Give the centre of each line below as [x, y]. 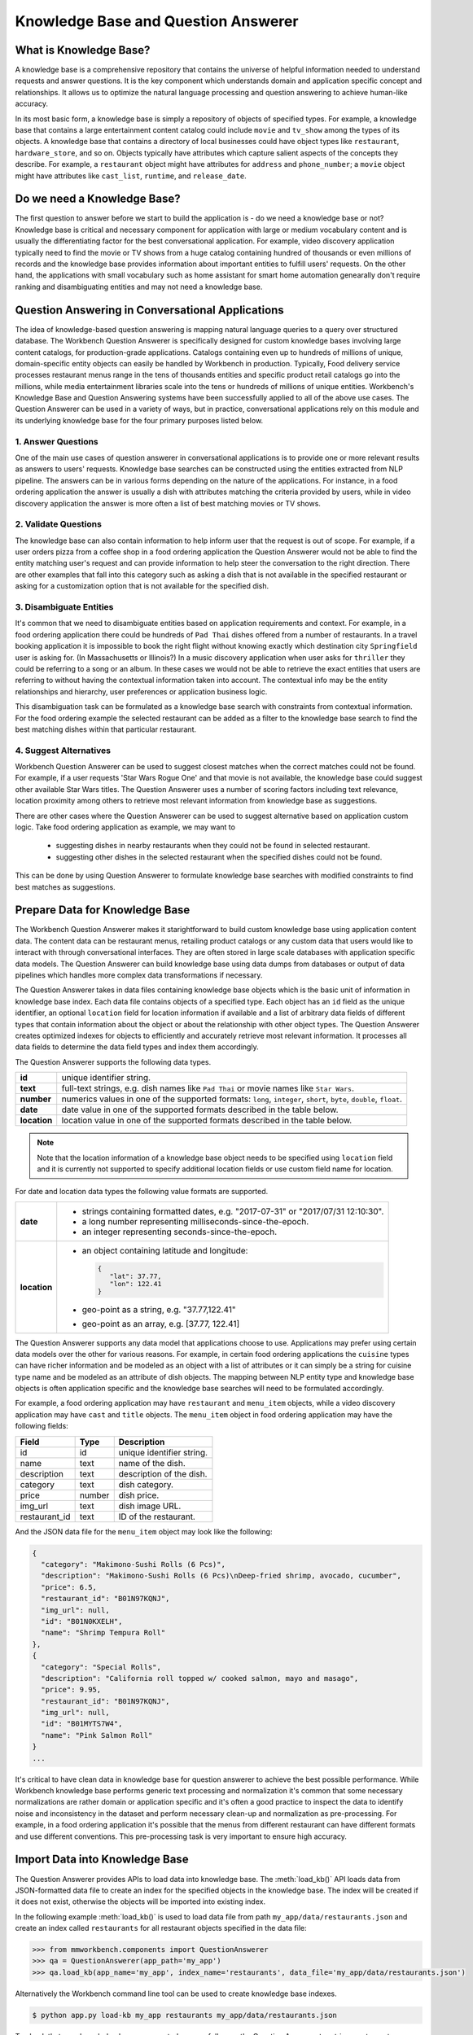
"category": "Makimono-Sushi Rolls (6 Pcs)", [133, 1565]
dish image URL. [150, 1506]
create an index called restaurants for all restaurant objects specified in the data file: [161, 1928]
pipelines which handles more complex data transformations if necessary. [139, 975]
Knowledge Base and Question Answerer [157, 21]
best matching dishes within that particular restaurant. [106, 729]
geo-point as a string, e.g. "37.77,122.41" [159, 1309]
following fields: [42, 1426]
